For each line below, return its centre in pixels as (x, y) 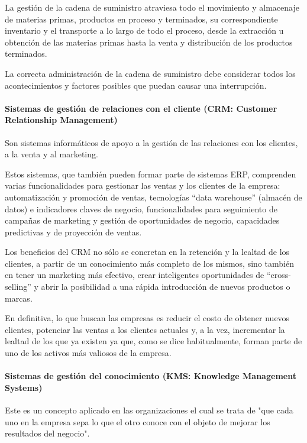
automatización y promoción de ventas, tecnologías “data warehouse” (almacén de (153, 197)
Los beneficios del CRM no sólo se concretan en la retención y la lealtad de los (147, 252)
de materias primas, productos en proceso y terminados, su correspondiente (141, 19)
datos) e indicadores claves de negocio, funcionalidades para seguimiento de (141, 208)
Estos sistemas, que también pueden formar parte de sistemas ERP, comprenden (151, 174)
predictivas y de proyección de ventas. (73, 232)
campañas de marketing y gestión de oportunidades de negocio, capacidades (142, 220)
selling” (18, 287)
